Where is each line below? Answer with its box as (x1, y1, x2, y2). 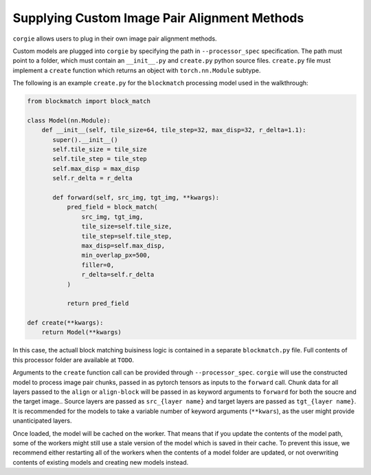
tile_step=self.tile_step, (81, 232, 172, 240)
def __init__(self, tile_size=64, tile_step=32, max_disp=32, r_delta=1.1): (41, 126, 306, 134)
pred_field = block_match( (67, 203, 158, 211)
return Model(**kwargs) (41, 328, 122, 337)
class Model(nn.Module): (27, 116, 111, 124)
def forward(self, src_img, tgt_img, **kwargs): (52, 193, 220, 201)
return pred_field (67, 299, 129, 308)
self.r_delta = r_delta (52, 174, 133, 182)
